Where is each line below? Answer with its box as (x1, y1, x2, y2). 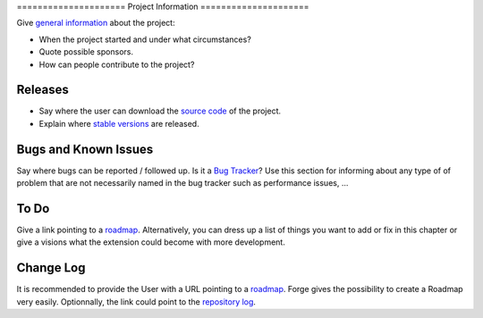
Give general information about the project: (16, 18, 175, 29)
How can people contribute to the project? (38, 59, 195, 70)
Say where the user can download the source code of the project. (38, 105, 282, 116)
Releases (16, 82, 69, 97)
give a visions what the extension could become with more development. (16, 237, 285, 247)
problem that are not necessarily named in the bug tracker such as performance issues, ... (16, 178, 349, 188)
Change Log (16, 260, 86, 276)
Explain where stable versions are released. (38, 118, 200, 129)
